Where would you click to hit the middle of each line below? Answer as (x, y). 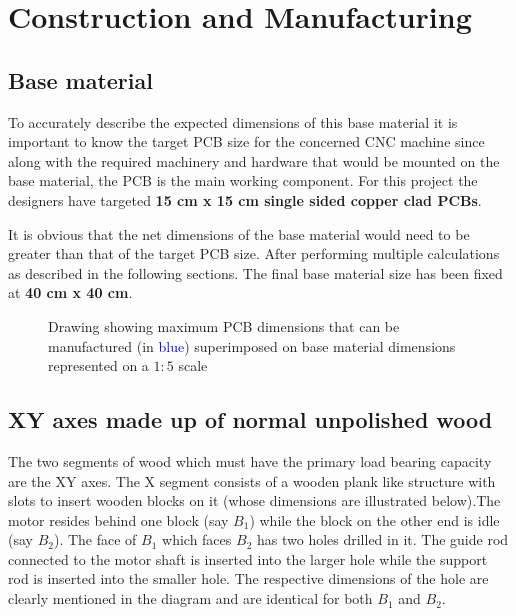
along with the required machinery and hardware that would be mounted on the (254, 160)
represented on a (98, 365)
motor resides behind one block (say (118, 519)
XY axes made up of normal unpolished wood (250, 419)
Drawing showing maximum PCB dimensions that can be (224, 325)
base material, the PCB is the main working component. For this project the (243, 180)
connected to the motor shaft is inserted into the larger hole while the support (248, 558)
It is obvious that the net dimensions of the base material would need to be (239, 233)
